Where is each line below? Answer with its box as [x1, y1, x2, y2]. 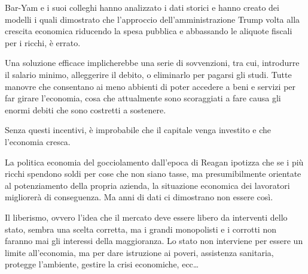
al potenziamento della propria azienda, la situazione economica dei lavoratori [5, 179, 290, 191]
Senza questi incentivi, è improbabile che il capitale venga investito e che [5, 124, 272, 136]
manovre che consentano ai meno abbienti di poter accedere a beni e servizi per [5, 80, 296, 92]
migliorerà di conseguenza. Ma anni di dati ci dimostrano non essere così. [5, 191, 273, 203]
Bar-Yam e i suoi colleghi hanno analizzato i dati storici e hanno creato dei [5, 1, 279, 13]
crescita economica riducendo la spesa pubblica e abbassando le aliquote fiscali [5, 25, 292, 37]
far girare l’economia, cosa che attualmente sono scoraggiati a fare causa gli [5, 92, 281, 104]
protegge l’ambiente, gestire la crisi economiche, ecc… [5, 258, 199, 270]
